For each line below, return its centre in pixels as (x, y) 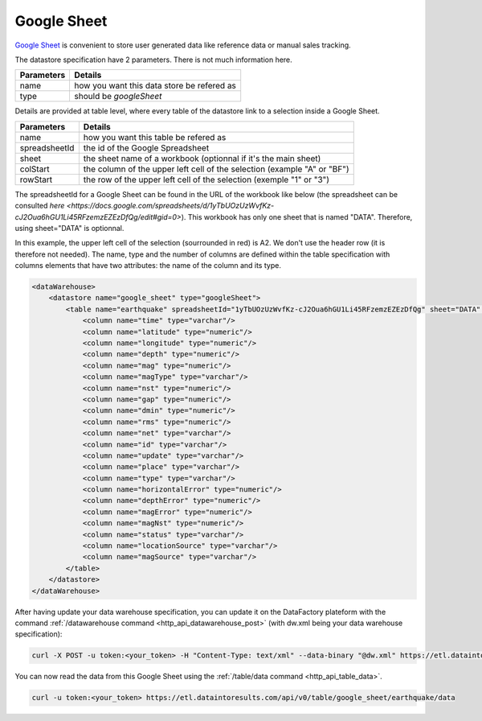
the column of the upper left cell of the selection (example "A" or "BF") (216, 169)
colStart (35, 169)
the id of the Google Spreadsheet (146, 147)
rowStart (36, 179)
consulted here (40, 206)
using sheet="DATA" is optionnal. (69, 228)
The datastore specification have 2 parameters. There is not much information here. (153, 60)
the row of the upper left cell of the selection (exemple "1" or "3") (206, 179)
